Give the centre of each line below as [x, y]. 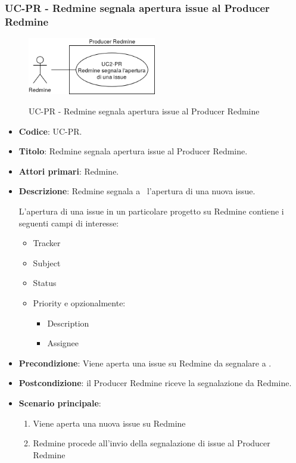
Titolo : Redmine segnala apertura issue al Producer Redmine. [133, 151]
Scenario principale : [60, 403]
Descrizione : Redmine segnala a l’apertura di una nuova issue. [137, 191]
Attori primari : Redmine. [69, 171]
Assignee [63, 343]
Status [45, 283]
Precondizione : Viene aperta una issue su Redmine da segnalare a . [145, 363]
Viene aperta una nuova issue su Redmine [109, 423]
